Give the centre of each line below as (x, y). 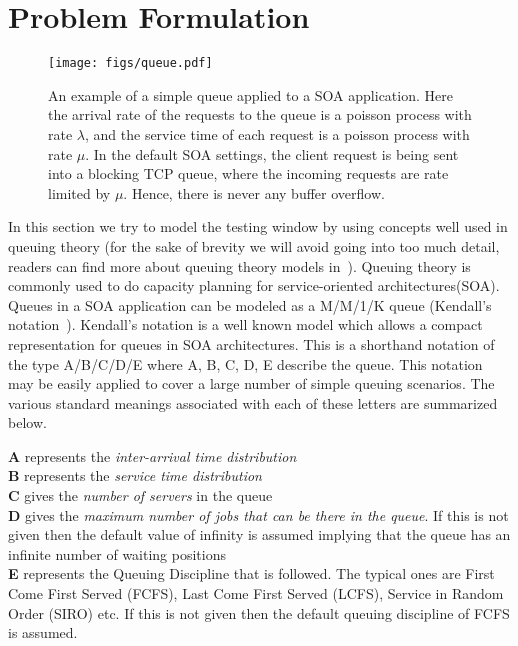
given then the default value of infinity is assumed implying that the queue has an (259, 534)
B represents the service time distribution (135, 475)
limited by (79, 192)
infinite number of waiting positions (117, 553)
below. (27, 422)
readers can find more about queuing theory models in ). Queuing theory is (239, 265)
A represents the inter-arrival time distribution (152, 455)
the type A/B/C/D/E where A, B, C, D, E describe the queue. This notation (245, 363)
